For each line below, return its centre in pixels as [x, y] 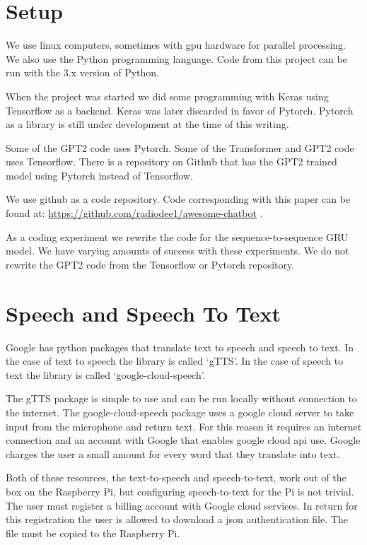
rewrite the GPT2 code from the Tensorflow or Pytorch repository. [150, 264]
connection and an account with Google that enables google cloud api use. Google [183, 440]
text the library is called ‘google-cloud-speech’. [106, 374]
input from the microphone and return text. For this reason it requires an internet [184, 426]
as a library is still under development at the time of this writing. [147, 124]
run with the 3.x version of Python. [82, 72]
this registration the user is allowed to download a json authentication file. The [177, 519]
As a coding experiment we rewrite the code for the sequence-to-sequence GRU [177, 236]
